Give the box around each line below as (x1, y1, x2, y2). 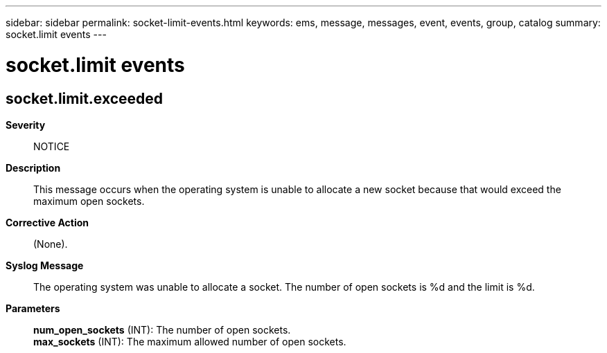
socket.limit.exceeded (6, 89, 164, 107)
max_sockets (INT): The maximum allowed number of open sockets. (33, 335, 346, 347)
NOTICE (33, 140, 70, 152)
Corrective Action (6, 216, 89, 228)
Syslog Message (6, 259, 84, 271)
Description (6, 161, 61, 174)
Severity (6, 118, 46, 131)
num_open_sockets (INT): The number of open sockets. (33, 323, 291, 336)
